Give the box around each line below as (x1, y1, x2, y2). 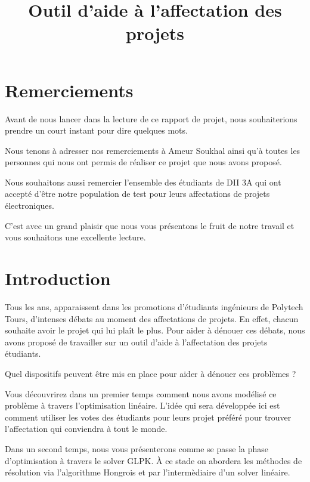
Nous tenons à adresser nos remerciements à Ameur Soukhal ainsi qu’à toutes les (5, 144, 300, 156)
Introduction (5, 266, 111, 291)
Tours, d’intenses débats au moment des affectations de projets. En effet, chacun (5, 312, 299, 325)
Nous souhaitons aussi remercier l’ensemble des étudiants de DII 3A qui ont (5, 175, 281, 188)
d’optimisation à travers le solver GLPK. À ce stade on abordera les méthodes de (5, 454, 302, 466)
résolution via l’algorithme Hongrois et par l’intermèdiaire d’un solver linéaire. (5, 466, 290, 478)
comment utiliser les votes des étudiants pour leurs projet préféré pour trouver (5, 410, 292, 423)
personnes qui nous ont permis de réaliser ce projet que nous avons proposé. (5, 156, 282, 168)
